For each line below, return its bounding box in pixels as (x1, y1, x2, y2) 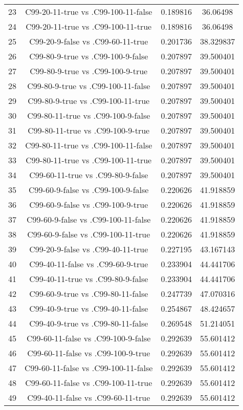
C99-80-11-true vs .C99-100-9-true (28, 124, 150, 136)
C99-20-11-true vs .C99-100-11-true (26, 20, 152, 32)
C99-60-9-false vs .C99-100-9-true (29, 199, 148, 210)
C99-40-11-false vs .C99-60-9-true (29, 258, 148, 270)
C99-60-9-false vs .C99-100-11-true (27, 228, 150, 240)
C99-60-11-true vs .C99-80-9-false (29, 169, 148, 181)
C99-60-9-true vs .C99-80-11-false (29, 288, 148, 299)
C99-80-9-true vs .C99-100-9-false (29, 50, 148, 62)
